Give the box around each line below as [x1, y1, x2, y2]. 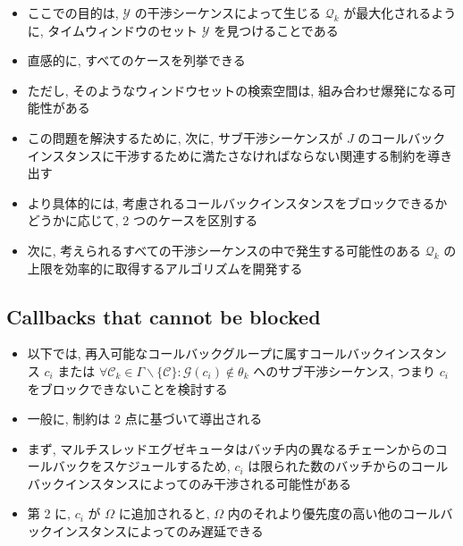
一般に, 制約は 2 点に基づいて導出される [27, 409, 263, 428]
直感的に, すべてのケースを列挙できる [27, 51, 246, 70]
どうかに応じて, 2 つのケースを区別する [27, 211, 258, 230]
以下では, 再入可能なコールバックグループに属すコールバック [27, 344, 384, 363]
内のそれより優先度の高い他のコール [227, 504, 441, 523]
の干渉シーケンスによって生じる [134, 4, 321, 21]
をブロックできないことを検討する [27, 379, 228, 398]
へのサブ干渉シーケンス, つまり [253, 361, 436, 380]
